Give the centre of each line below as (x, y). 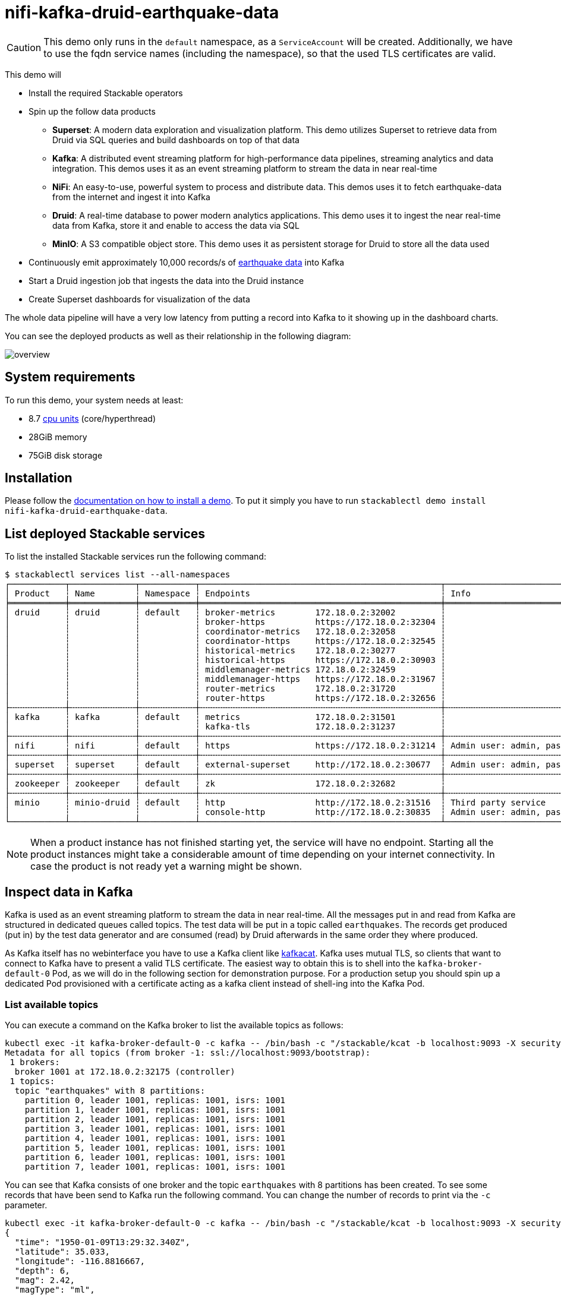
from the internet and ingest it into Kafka (131, 197)
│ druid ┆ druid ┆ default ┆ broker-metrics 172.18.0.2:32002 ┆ (225, 613)
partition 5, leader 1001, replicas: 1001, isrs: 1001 (155, 1147)
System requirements (70, 377)
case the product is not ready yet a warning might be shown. (166, 866)
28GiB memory (58, 437)
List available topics (52, 1004)
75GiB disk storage (66, 455)
